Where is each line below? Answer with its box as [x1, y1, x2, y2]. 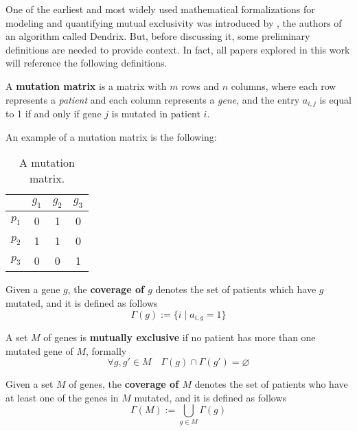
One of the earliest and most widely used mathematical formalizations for [5, 2, 315, 16]
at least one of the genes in [5, 390, 119, 404]
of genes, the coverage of [69, 377, 179, 391]
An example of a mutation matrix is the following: [5, 129, 217, 143]
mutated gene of [5, 343, 73, 358]
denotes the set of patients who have [194, 377, 348, 391]
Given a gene [5, 282, 60, 296]
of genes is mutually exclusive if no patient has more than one [43, 330, 316, 345]
